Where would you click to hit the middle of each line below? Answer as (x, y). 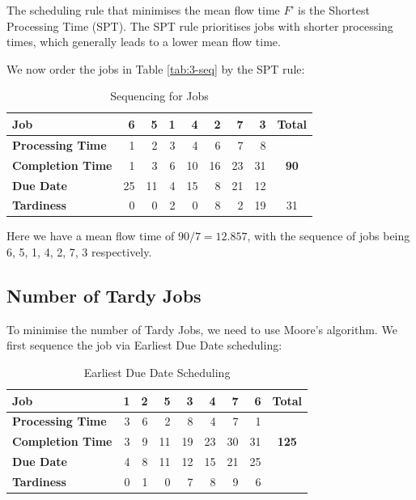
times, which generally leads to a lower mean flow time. (144, 42)
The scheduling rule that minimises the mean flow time (143, 10)
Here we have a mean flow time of (91, 236)
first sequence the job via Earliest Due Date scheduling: (144, 345)
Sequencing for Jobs (159, 96)
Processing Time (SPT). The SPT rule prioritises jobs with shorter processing (200, 25)
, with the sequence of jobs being (329, 236)
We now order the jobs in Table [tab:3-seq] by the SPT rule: (156, 68)
